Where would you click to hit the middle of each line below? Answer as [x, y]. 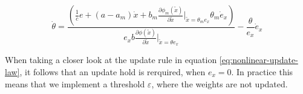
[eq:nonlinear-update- [259, 60]
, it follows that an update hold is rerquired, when [112, 71]
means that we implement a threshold [75, 83]
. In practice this [262, 71]
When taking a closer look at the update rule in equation [111, 60]
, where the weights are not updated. [220, 83]
